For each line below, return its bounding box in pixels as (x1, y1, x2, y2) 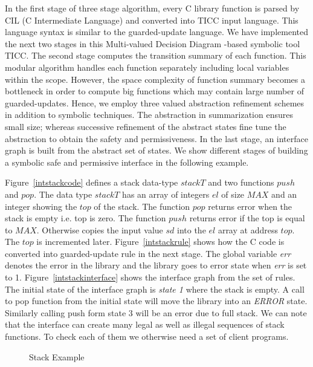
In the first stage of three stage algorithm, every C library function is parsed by (5, 2, 300, 14)
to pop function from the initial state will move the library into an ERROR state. (5, 294, 308, 307)
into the (177, 223, 206, 236)
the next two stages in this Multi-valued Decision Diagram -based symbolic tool (5, 37, 300, 50)
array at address (218, 223, 278, 236)
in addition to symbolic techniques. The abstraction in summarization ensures (5, 108, 293, 121)
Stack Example (29, 350, 85, 363)
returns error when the (208, 200, 292, 212)
